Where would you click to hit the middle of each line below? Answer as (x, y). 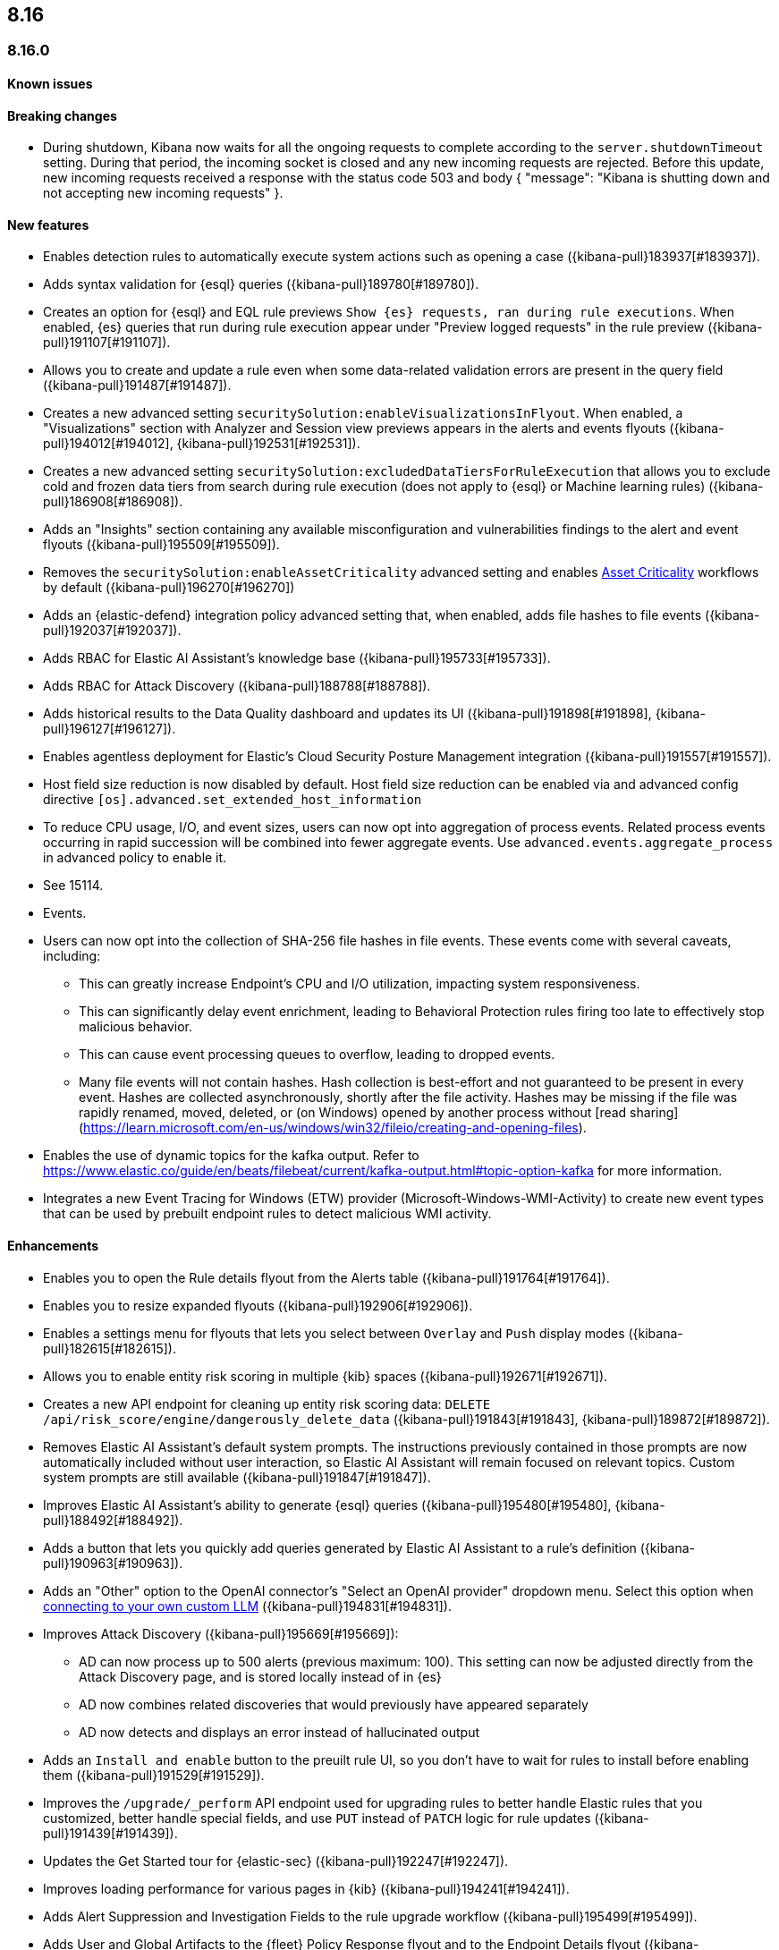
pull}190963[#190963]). (113, 1563)
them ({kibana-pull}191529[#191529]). (154, 1775)
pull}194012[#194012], (108, 444)
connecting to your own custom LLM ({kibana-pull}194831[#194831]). (248, 1606)
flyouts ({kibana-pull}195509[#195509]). (161, 545)
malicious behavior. (136, 1027)
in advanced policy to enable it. (135, 858)
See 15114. (73, 886)
